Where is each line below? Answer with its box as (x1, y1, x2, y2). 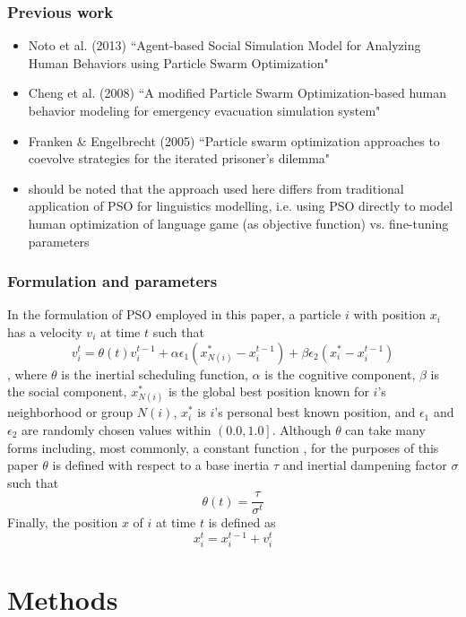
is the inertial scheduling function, (61, 364, 248, 383)
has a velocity (7, 322, 82, 341)
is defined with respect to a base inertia (52, 456, 270, 474)
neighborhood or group (7, 403, 134, 421)
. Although (272, 420, 332, 439)
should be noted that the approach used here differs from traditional (28, 178, 404, 197)
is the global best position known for (168, 382, 369, 401)
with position (353, 305, 426, 324)
